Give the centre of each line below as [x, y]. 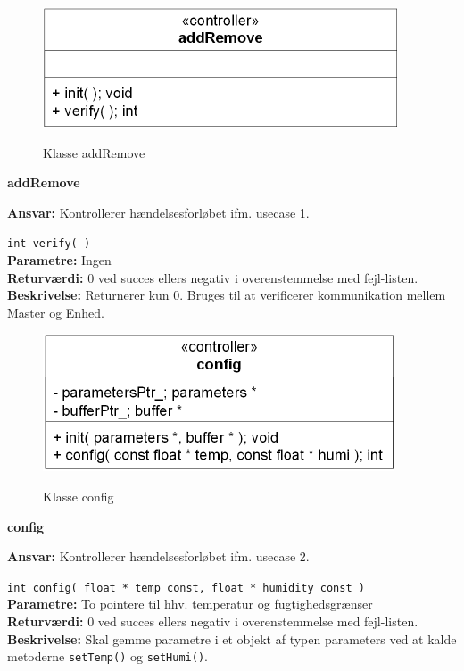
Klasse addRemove [94, 152]
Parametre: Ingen [59, 260]
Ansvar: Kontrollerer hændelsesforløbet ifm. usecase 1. [158, 212]
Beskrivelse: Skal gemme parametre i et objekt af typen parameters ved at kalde [232, 638]
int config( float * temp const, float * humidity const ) [186, 588]
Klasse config [79, 496]
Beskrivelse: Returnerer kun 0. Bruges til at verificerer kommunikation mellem [227, 295]
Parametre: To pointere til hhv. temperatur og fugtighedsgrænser [190, 604]
